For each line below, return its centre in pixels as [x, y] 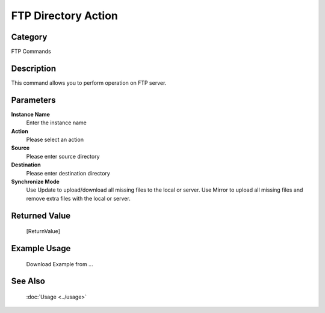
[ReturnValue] [43, 231]
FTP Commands [31, 52]
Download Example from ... [60, 264]
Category [29, 37]
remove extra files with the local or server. [78, 198]
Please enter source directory [63, 156]
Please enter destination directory [68, 173]
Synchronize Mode [35, 181]
